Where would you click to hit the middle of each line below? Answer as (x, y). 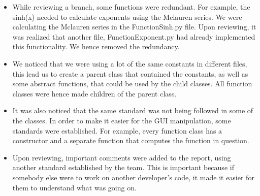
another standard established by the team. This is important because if (123, 167)
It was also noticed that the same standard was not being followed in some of (133, 110)
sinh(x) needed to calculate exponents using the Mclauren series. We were (127, 17)
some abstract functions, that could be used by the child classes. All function (132, 84)
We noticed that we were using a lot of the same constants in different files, (130, 63)
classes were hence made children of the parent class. (94, 93)
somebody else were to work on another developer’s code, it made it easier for (133, 177)
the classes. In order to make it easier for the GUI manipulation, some (122, 120)
